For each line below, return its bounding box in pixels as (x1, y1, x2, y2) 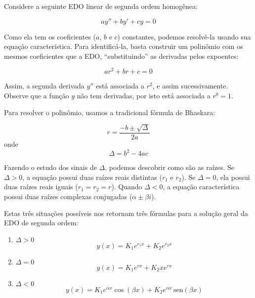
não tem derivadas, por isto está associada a (77, 90, 211, 101)
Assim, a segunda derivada (4, 81, 85, 91)
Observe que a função (4, 90, 69, 101)
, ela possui (216, 171, 250, 182)
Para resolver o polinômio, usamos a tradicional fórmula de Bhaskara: (4, 107, 215, 117)
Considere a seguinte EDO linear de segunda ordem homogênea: (4, 1, 198, 11)
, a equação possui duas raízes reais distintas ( (22, 171, 162, 182)
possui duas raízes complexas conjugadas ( (4, 191, 132, 201)
